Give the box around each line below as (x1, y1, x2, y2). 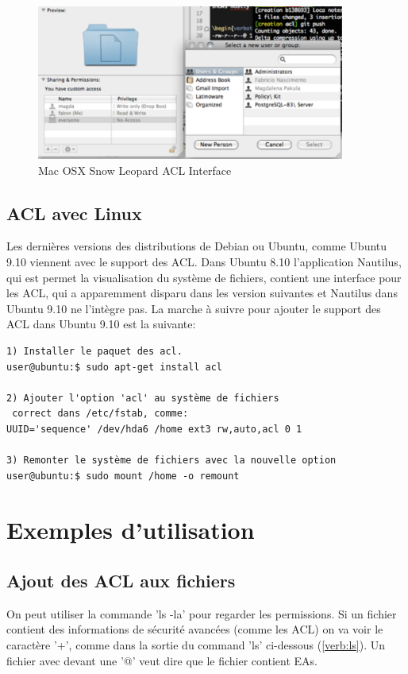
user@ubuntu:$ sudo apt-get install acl (6, 361, 223, 373)
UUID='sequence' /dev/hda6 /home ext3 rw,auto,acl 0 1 (6, 423, 302, 435)
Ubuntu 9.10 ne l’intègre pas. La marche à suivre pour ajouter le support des (6, 300, 381, 316)
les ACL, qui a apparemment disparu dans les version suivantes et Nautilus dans (6, 285, 398, 301)
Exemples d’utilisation (6, 513, 255, 546)
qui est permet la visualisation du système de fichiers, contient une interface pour (6, 269, 402, 285)
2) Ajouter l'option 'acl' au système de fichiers (6, 392, 279, 404)
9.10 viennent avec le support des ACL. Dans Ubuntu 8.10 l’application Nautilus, (6, 253, 402, 269)
